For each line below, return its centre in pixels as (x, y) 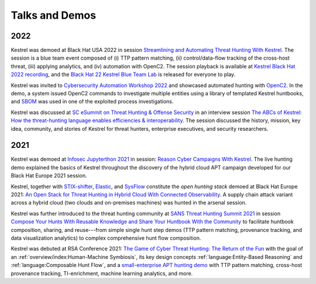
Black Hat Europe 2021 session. (49, 176)
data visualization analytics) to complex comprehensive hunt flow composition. (106, 238)
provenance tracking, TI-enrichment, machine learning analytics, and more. (102, 273)
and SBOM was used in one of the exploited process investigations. (92, 102)
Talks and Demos (54, 15)
